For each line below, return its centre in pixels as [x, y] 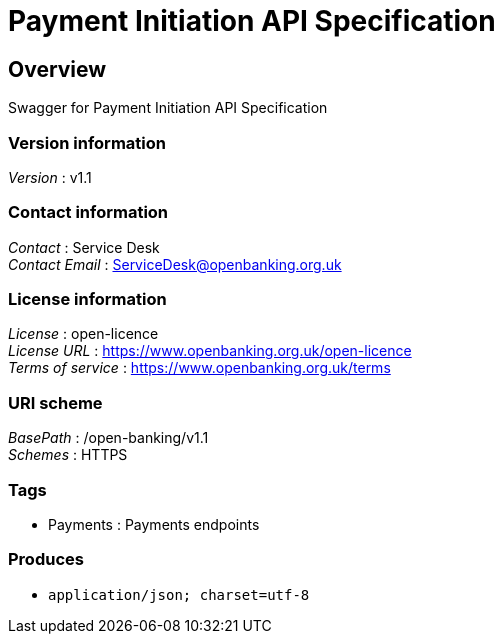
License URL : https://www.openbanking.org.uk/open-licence [210, 351]
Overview [57, 69]
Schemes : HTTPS [68, 455]
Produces [46, 559]
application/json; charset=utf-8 [179, 594]
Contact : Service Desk [84, 247]
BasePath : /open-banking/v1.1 [108, 438]
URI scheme [55, 402]
